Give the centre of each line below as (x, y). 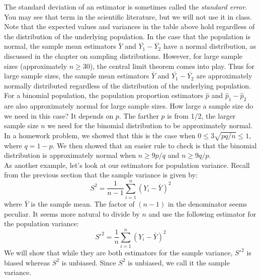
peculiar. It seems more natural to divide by (72, 213)
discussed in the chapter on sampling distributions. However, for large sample (123, 56)
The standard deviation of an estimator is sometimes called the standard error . (126, 7)
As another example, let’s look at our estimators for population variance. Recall (127, 165)
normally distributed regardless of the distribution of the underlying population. (128, 85)
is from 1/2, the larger (201, 115)
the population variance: (41, 223)
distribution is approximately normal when (70, 155)
